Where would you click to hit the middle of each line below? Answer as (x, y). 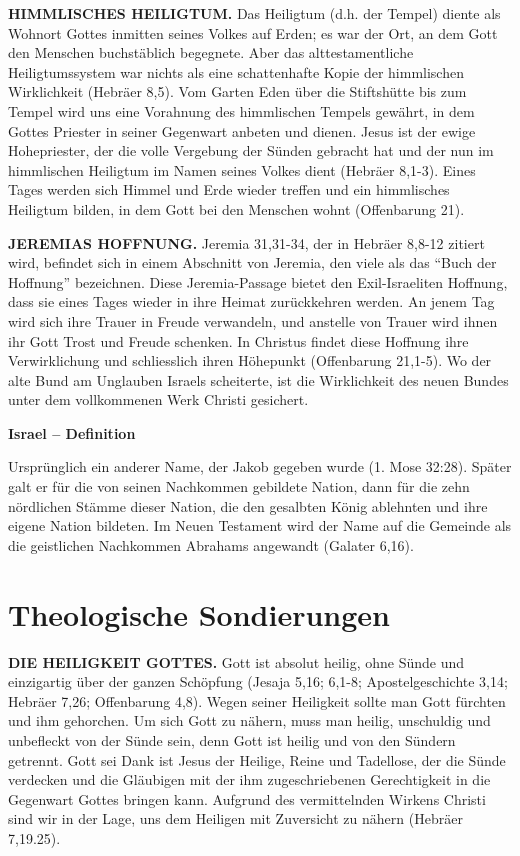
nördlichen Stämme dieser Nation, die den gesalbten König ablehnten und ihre (248, 505)
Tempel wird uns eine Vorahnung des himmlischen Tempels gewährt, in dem (241, 110)
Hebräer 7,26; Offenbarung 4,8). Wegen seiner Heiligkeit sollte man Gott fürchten (257, 700)
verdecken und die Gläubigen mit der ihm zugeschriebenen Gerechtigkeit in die (249, 779)
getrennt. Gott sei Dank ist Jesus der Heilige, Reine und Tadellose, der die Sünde (257, 759)
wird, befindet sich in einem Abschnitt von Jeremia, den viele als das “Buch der (252, 262)
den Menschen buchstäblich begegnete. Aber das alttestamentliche (211, 52)
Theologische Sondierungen (199, 613)
